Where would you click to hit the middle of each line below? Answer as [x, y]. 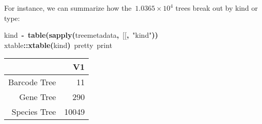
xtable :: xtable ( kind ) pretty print [58, 45]
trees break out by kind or [217, 8]
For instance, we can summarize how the [68, 8]
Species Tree [34, 112]
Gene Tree [38, 97]
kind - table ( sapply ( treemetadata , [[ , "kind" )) [81, 35]
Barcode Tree [32, 82]
